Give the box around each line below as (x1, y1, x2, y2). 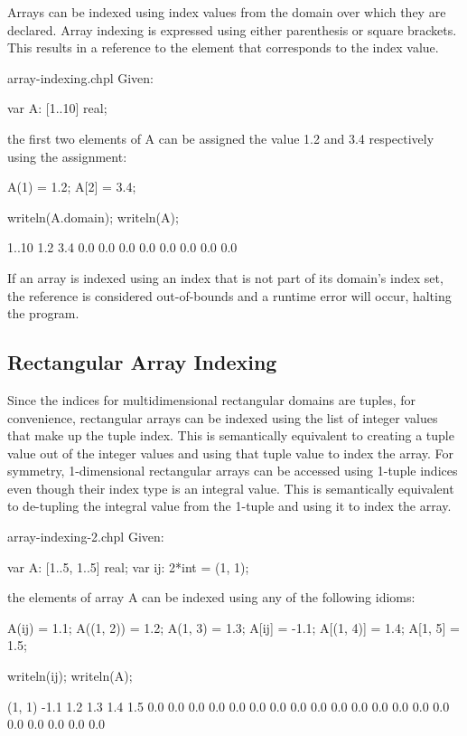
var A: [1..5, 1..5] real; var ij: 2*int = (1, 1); (7, 557, 249, 576)
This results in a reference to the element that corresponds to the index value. (7, 38, 439, 57)
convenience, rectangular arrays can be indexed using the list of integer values (7, 408, 438, 427)
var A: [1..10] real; (7, 99, 107, 118)
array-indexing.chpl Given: (7, 68, 154, 87)
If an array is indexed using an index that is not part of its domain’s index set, (7, 268, 444, 287)
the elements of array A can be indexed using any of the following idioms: (7, 588, 416, 607)
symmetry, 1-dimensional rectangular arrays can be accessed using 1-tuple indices (7, 461, 458, 480)
